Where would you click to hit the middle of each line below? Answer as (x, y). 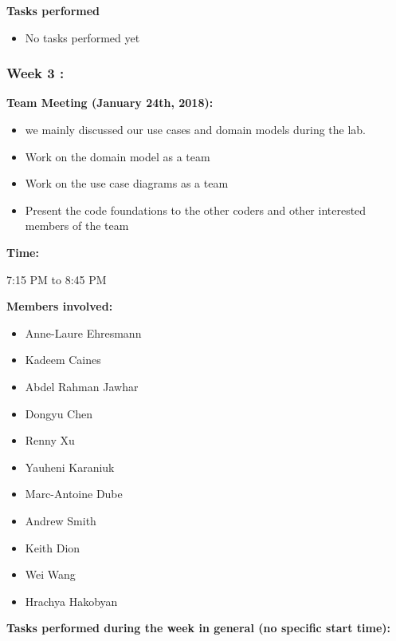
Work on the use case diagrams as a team (127, 183)
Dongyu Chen (59, 413)
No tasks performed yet (82, 37)
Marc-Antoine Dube (74, 494)
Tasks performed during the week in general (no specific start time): (199, 628)
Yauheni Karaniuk (70, 467)
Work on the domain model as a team (118, 156)
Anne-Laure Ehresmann (83, 332)
